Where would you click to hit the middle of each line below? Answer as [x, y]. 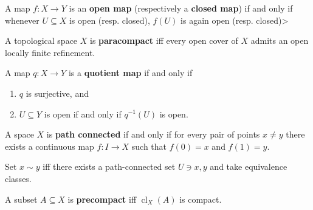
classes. [18, 178]
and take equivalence [249, 166]
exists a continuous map [50, 146]
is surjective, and [57, 93]
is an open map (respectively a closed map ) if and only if [181, 8]
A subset [21, 199]
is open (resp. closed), [109, 20]
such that [149, 146]
